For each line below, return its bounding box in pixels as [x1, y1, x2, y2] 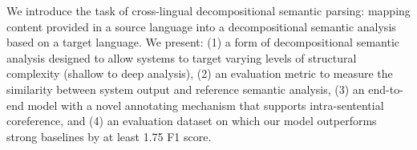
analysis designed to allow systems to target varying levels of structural [6, 49, 357, 66]
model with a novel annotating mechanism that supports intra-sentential [27, 96, 384, 113]
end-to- [368, 80, 403, 97]
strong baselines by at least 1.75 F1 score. [6, 128, 212, 144]
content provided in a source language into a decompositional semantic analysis [6, 18, 396, 34]
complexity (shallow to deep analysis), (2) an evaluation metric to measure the [6, 65, 393, 82]
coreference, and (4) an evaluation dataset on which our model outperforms [6, 112, 377, 129]
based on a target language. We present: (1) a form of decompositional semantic [6, 34, 400, 51]
